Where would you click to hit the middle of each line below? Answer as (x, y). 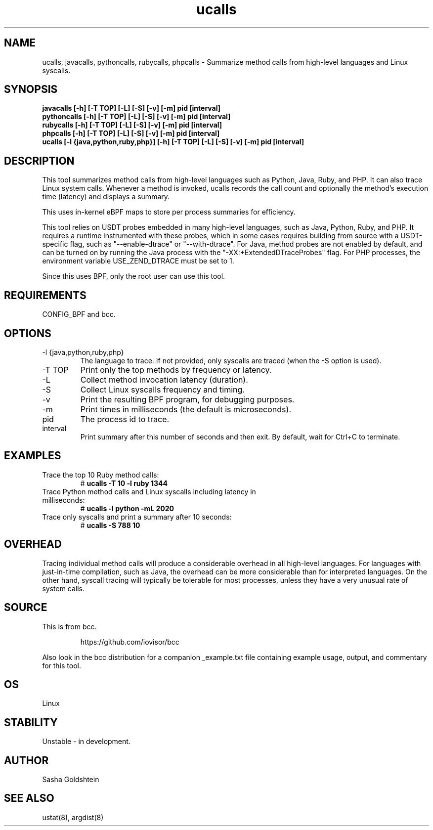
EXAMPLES (33, 456)
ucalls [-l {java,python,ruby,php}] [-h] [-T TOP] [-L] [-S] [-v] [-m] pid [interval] (173, 142)
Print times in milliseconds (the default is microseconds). (186, 409)
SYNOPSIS (31, 89)
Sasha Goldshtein (71, 780)
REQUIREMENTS (45, 295)
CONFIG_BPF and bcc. (79, 314)
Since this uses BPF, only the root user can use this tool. (134, 276)
